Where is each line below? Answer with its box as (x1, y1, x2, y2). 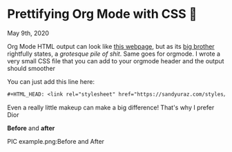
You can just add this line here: (7, 77, 95, 85)
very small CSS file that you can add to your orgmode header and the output (7, 56, 224, 65)
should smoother (7, 64, 55, 72)
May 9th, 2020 (7, 29, 50, 37)
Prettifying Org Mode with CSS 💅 (7, 6, 197, 22)
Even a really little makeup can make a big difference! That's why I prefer (7, 103, 215, 111)
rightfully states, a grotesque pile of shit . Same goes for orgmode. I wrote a (7, 50, 221, 58)
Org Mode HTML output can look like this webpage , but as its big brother (7, 42, 215, 50)
